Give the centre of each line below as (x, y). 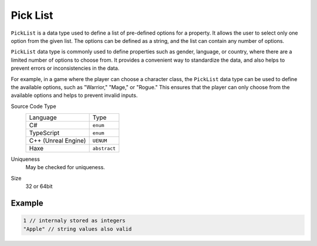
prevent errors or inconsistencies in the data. (65, 68)
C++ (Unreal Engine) (58, 141)
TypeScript (44, 133)
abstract (104, 148)
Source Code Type (33, 106)
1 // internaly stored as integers (74, 221)
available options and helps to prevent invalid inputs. (74, 95)
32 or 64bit (39, 186)
